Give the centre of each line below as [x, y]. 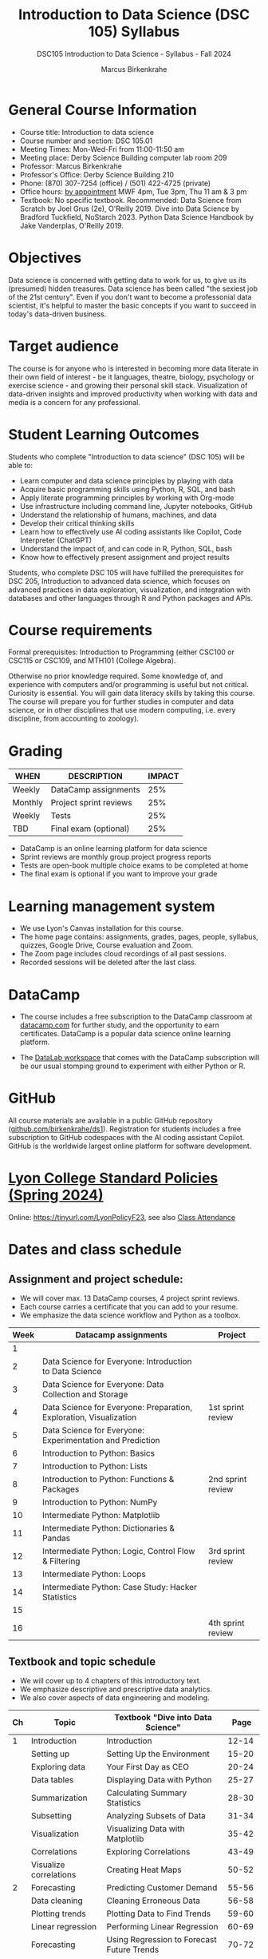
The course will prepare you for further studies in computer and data [121, 701]
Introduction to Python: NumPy [100, 1502]
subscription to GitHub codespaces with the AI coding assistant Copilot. [126, 1138]
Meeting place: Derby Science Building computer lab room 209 [123, 157]
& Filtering [61, 1561]
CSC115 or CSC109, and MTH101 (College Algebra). [92, 661]
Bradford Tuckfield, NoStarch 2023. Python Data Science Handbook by [136, 217]
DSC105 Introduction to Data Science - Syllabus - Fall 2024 [134, 54]
